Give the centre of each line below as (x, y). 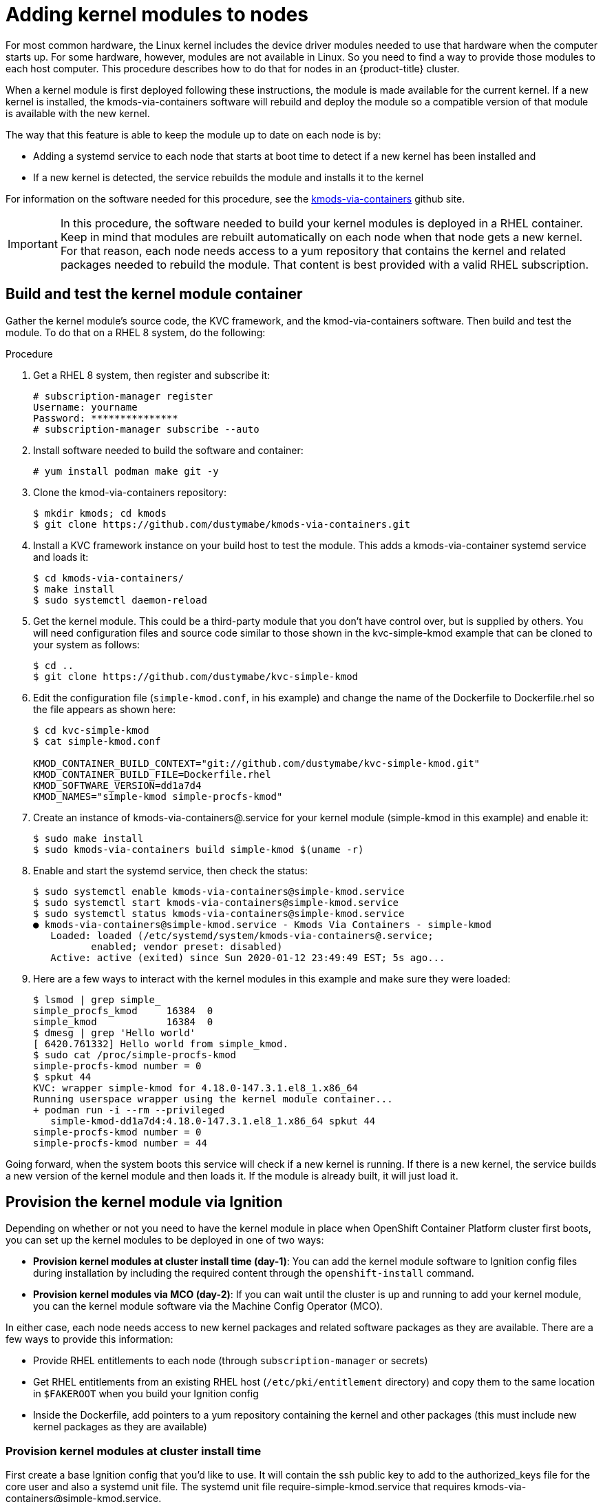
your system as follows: (87, 644)
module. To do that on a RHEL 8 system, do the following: (136, 332)
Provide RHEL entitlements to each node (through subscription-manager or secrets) (231, 1361)
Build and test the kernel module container (154, 294)
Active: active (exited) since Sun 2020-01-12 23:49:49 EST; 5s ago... (248, 957)
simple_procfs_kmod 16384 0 (123, 1010)
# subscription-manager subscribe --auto (146, 429)
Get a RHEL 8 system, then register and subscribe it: (152, 375)
